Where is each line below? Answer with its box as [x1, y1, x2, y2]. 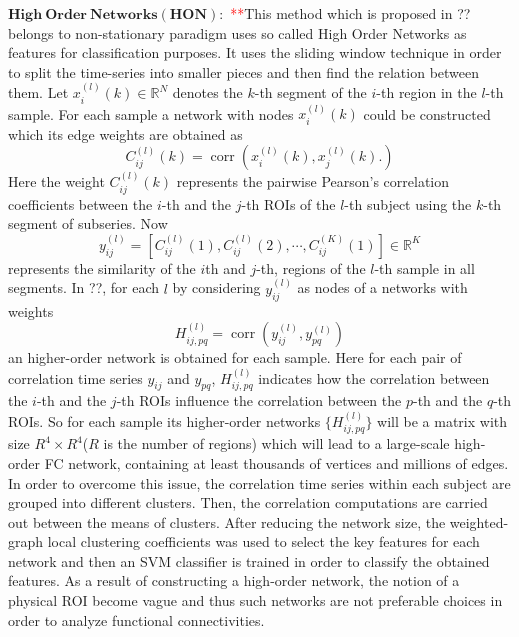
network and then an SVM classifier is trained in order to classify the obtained [8, 550, 490, 571]
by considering [172, 277, 261, 298]
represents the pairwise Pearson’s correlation [176, 171, 450, 192]
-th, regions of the [256, 257, 366, 278]
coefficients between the [8, 193, 153, 214]
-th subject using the [344, 193, 472, 214]
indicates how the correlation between [258, 367, 490, 388]
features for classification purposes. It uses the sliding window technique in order [8, 42, 502, 63]
